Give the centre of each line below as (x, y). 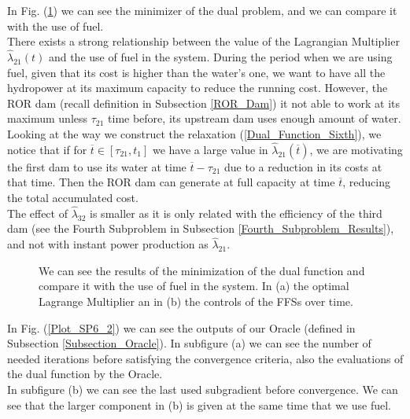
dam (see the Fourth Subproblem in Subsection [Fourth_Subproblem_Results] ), (201, 228)
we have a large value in (210, 149)
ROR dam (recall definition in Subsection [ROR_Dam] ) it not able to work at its (203, 103)
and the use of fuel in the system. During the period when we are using (220, 57)
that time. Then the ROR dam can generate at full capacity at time (171, 182)
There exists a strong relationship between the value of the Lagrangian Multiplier (203, 41)
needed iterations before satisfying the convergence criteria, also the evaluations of (205, 358)
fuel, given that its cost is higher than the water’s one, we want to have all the (196, 72)
